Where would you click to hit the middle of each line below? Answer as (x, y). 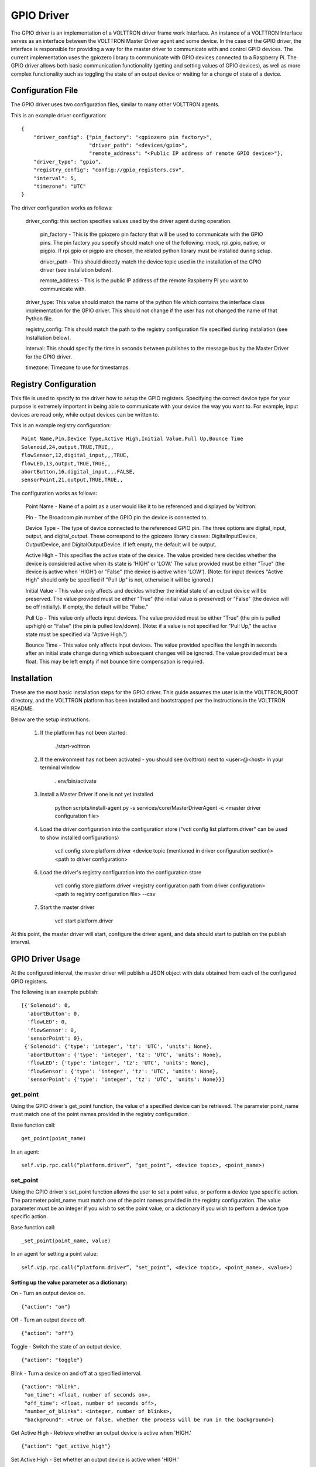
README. (23, 709)
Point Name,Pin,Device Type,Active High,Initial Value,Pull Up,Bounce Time (132, 439)
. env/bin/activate (75, 781)
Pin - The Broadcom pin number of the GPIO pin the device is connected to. (117, 517)
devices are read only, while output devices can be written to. (85, 414)
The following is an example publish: (55, 992)
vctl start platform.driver (84, 921)
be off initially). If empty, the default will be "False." (87, 607)
